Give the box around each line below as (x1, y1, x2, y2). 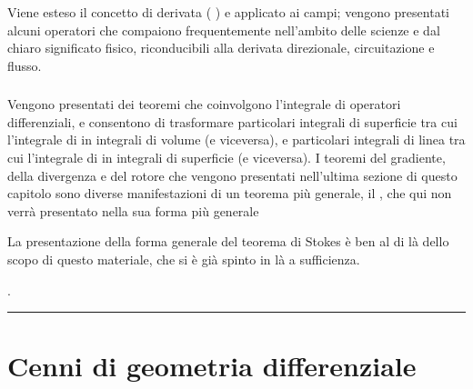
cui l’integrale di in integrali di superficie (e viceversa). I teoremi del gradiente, (7, 148, 446, 166)
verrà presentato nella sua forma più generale (7, 201, 259, 220)
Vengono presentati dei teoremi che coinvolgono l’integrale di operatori (7, 95, 401, 114)
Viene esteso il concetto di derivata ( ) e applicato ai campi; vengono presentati (7, 2, 449, 21)
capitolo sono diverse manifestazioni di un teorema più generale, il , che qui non (7, 184, 452, 203)
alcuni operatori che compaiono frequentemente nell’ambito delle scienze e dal (7, 20, 440, 39)
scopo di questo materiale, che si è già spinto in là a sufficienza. (7, 249, 360, 268)
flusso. (7, 55, 42, 75)
